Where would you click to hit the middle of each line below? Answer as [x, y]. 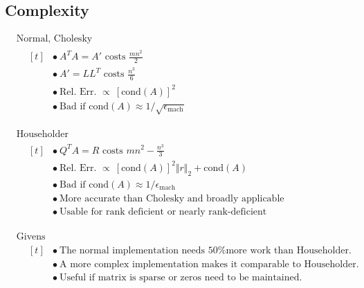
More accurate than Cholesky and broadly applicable [172, 198]
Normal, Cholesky [54, 39]
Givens [31, 236]
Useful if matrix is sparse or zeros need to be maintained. [181, 277]
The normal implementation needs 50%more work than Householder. [206, 250]
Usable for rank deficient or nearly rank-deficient [163, 211]
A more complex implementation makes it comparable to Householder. [209, 264]
